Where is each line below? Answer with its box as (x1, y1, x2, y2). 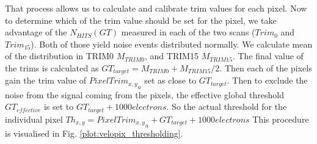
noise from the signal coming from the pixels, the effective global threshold (5, 88, 284, 101)
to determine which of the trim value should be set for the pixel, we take (5, 13, 277, 26)
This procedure (252, 112, 309, 125)
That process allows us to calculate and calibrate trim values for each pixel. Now (5, 2, 307, 14)
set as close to (144, 74, 197, 87)
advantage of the (5, 26, 67, 38)
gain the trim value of (5, 74, 87, 87)
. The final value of (232, 49, 304, 62)
